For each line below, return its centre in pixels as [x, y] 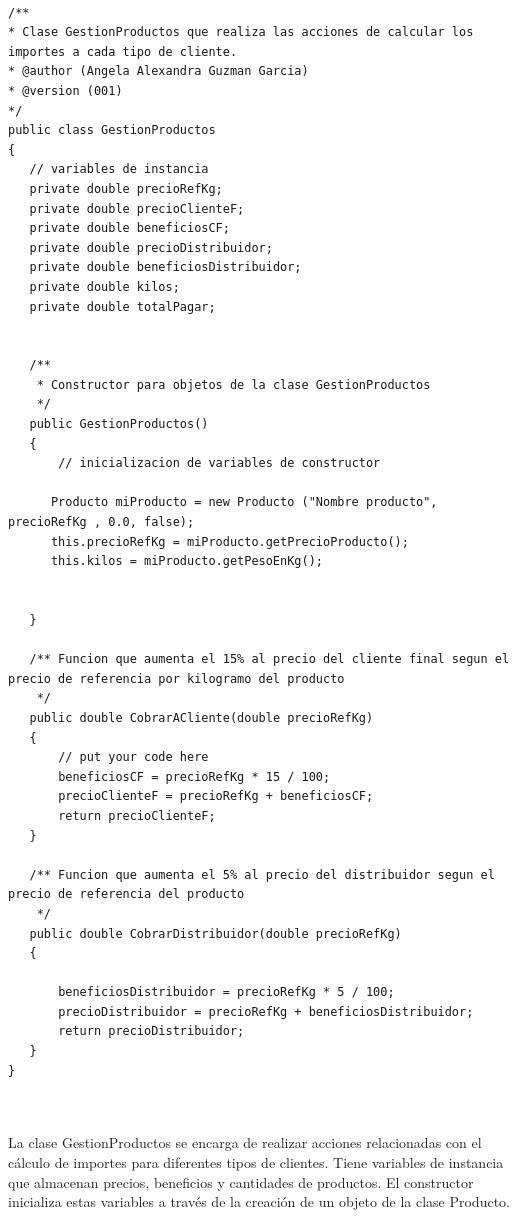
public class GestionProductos [112, 130]
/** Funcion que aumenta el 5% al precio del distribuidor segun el [262, 874]
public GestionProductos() [119, 424]
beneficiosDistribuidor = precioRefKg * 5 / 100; [226, 992]
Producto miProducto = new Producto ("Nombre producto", [244, 502]
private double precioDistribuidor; [151, 247]
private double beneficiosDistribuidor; [165, 267]
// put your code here [133, 757]
